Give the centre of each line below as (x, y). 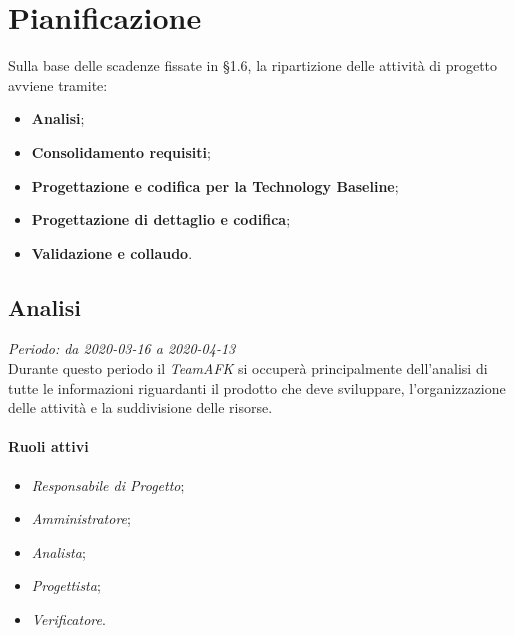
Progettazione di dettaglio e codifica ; (161, 219)
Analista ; (58, 551)
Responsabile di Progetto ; (108, 484)
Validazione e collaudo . (112, 252)
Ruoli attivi (48, 446)
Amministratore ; (81, 518)
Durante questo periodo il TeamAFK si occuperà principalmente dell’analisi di (248, 368)
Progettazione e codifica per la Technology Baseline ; (215, 185)
